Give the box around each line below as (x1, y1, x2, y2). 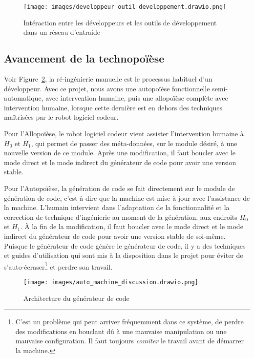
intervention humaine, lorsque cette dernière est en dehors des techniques (4, 102, 222, 112)
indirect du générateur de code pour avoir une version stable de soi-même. (4, 231, 226, 241)
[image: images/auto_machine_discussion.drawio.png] (23, 278, 198, 286)
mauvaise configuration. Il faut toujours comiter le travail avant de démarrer (15, 336, 244, 346)
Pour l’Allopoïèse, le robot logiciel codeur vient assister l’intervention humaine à (4, 128, 244, 139)
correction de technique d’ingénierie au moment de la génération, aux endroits (4, 211, 237, 222)
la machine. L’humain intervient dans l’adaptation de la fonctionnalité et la (4, 202, 230, 212)
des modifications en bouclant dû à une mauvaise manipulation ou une (15, 326, 227, 336)
